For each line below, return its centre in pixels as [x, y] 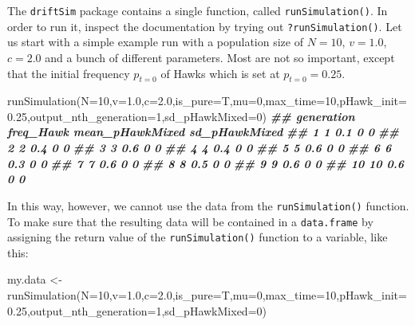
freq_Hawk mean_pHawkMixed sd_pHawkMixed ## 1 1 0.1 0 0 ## [204, 132]
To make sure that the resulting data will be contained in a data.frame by [190, 221]
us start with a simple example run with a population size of [155, 42]
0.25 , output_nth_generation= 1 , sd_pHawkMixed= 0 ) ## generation [181, 116]
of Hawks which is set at [220, 73]
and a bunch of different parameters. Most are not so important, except [220, 57]
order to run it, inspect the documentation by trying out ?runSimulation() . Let [205, 26]
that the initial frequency [69, 73]
